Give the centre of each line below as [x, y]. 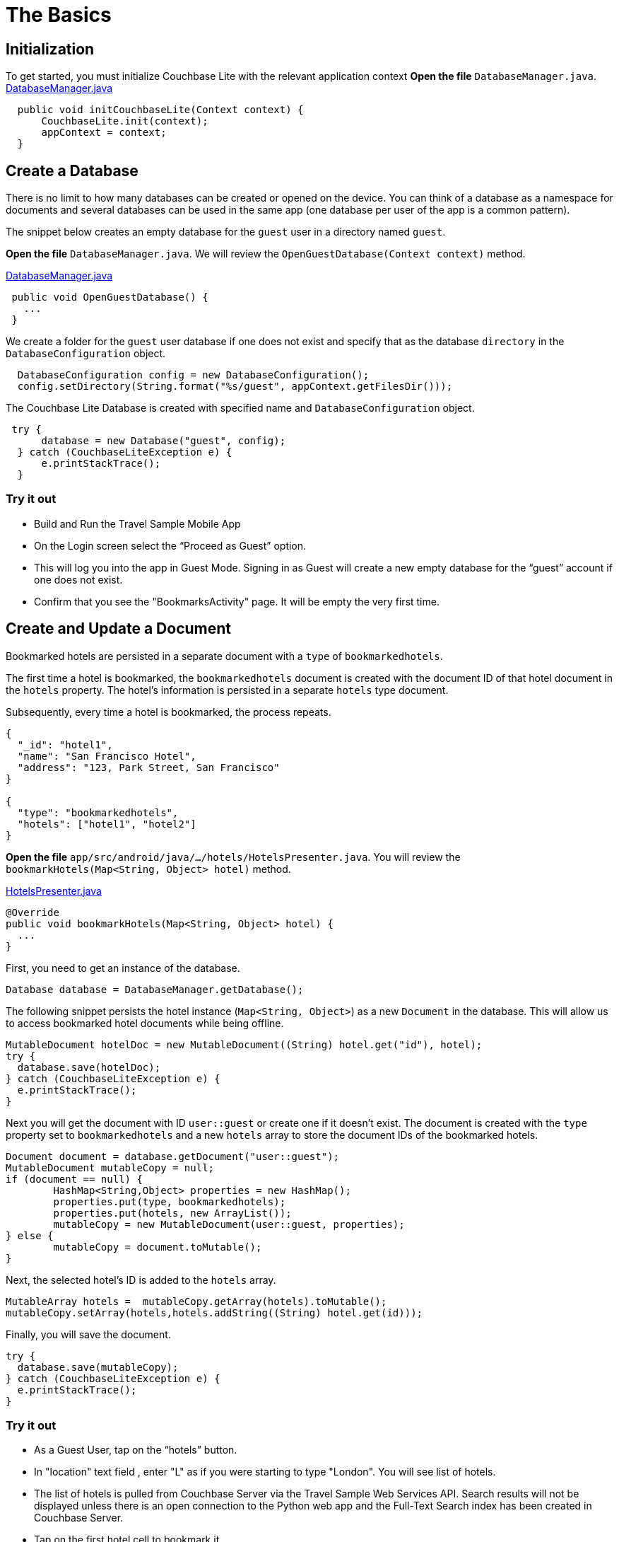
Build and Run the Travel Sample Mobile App [137, 523]
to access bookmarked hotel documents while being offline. [145, 1023]
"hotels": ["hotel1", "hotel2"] [107, 824]
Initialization [50, 49]
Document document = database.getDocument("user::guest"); [173, 1156]
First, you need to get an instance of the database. [123, 968]
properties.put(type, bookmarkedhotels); [170, 1201]
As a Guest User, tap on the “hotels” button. [136, 1450]
